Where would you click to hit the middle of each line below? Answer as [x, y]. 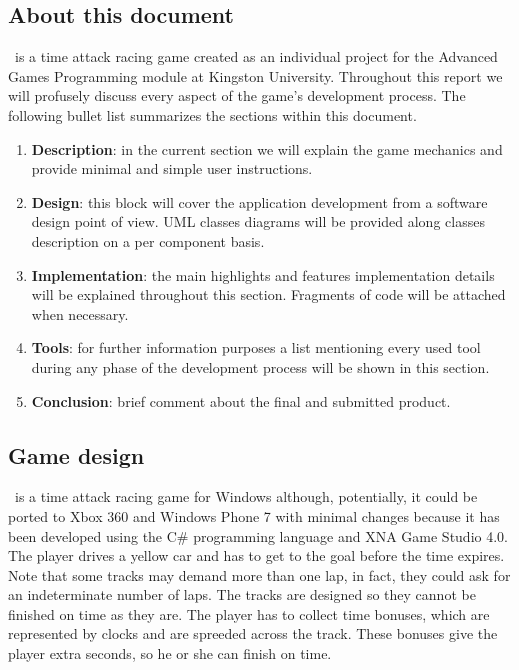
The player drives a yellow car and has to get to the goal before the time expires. [256, 555]
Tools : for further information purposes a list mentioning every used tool [256, 347]
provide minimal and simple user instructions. [172, 168]
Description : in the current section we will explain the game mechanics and [267, 148]
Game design [76, 454]
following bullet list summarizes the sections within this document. [212, 114]
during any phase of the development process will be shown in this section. [260, 366]
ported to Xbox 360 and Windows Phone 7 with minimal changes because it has [254, 515]
